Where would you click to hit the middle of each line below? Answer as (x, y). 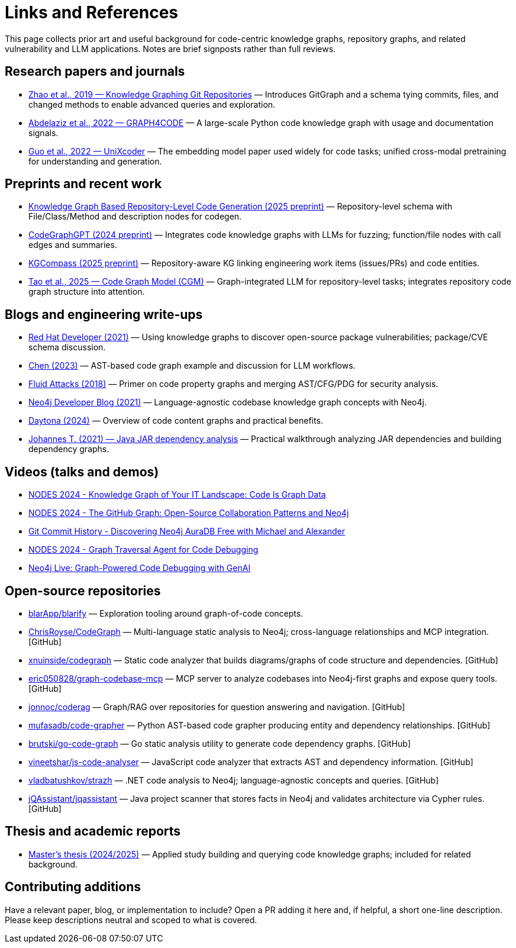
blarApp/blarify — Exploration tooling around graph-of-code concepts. (166, 613)
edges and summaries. (73, 245)
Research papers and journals (95, 72)
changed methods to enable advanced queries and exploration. (152, 104)
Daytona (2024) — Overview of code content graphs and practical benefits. (176, 421)
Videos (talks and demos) (82, 472)
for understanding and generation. (95, 161)
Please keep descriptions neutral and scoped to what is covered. (131, 920)
